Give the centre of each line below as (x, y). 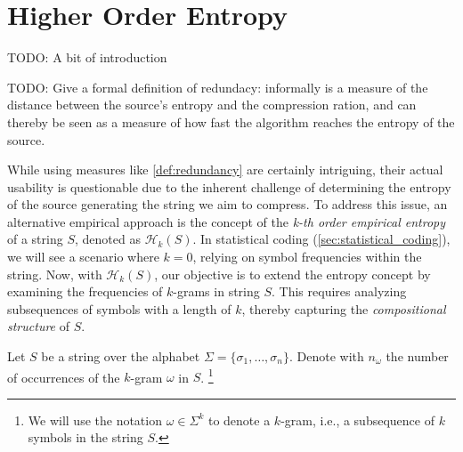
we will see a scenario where (83, 257)
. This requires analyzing (339, 291)
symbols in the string (85, 437)
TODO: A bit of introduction (87, 57)
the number (417, 356)
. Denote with (327, 356)
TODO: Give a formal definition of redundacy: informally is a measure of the (218, 87)
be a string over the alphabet (121, 356)
